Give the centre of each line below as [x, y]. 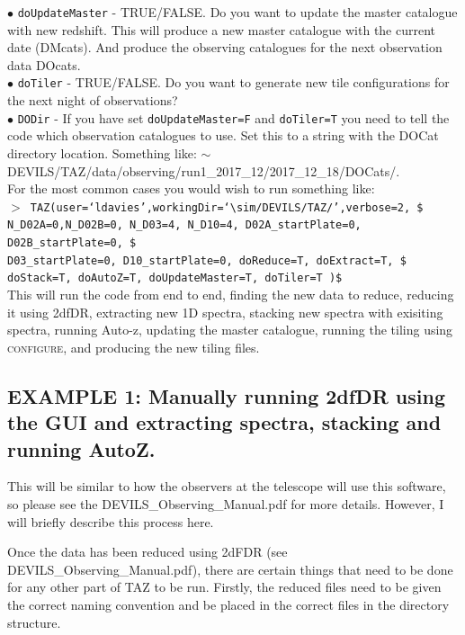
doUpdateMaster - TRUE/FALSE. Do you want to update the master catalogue [237, 12]
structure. [34, 622]
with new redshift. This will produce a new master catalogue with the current [222, 29]
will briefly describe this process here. [111, 521]
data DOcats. [44, 64]
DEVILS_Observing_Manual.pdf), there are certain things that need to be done [230, 569]
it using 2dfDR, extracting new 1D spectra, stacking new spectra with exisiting [225, 312]
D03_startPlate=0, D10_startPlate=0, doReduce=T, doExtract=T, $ [207, 260]
